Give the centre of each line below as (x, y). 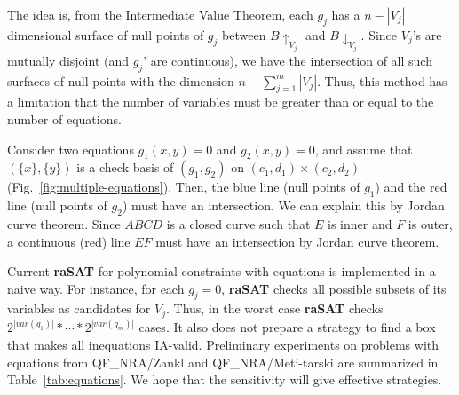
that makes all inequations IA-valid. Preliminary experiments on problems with (223, 344)
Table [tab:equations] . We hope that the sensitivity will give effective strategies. (225, 379)
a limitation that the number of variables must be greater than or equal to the (221, 102)
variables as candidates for (79, 308)
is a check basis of (125, 167)
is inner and (360, 223)
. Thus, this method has (382, 80)
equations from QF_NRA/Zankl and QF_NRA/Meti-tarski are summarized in (223, 362)
